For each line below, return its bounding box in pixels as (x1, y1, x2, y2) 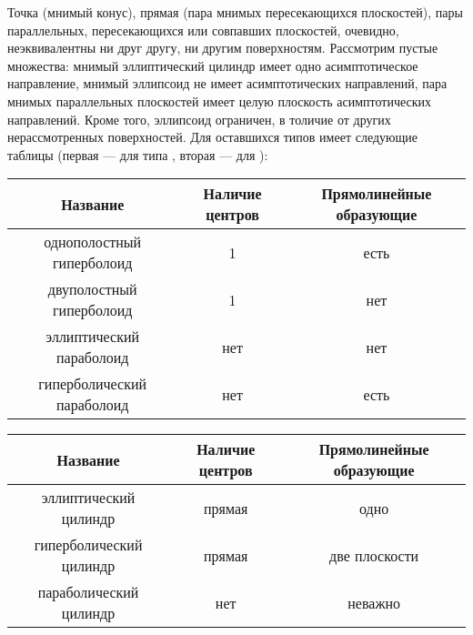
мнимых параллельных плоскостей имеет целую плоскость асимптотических (7, 91, 432, 110)
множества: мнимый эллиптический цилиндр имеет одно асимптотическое (7, 55, 418, 75)
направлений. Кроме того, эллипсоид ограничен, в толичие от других (7, 109, 391, 128)
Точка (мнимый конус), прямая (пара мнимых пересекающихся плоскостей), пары (7, 3, 463, 21)
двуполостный (47, 278, 137, 300)
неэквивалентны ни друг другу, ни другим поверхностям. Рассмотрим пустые (7, 38, 438, 57)
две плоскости (329, 544, 419, 566)
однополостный (44, 231, 142, 253)
